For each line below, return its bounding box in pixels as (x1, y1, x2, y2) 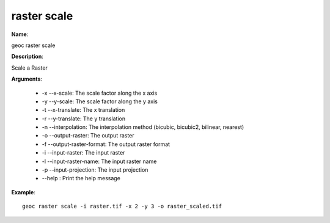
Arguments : (11, 75, 43, 82)
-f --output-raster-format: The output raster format (42, 141, 170, 148)
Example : (11, 188, 36, 196)
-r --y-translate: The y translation (42, 115, 125, 122)
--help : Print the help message (42, 175, 120, 182)
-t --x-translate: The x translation (42, 106, 125, 114)
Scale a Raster (11, 64, 48, 71)
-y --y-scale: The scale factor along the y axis (42, 98, 158, 105)
